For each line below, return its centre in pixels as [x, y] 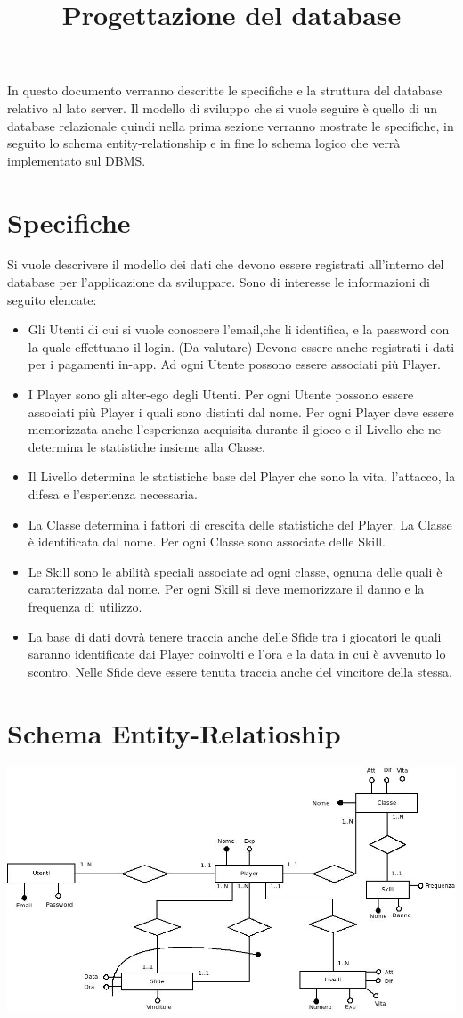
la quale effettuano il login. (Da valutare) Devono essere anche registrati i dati [241, 346]
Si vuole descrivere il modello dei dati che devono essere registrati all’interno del [226, 264]
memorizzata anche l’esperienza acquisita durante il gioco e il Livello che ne [234, 429]
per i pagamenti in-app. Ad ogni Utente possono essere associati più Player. [234, 364]
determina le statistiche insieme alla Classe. [146, 446]
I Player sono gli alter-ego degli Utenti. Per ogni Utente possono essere [221, 394]
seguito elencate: [52, 299]
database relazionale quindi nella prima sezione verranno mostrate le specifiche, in [231, 125]
